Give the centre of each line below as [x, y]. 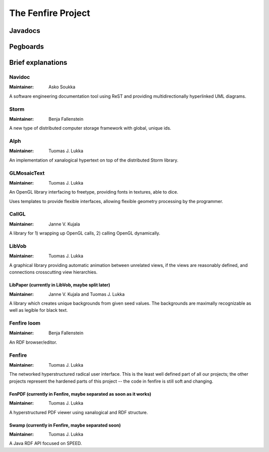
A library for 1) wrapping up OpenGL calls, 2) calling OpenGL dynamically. [85, 233]
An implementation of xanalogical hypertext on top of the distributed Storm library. [94, 160]
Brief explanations [38, 63]
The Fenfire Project [50, 13]
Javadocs [25, 31]
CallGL [17, 214]
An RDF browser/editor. [33, 342]
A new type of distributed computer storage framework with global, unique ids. [90, 128]
